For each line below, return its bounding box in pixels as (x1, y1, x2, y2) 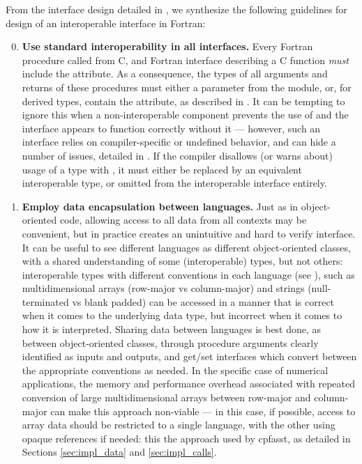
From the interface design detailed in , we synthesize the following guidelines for (6, 2, 347, 16)
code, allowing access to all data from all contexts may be (59, 212, 307, 227)
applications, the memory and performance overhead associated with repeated (22, 376, 355, 391)
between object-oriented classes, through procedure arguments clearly (22, 335, 319, 350)
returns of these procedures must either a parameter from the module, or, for (22, 79, 352, 94)
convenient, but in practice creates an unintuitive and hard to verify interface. (22, 226, 356, 240)
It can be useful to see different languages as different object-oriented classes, (22, 240, 351, 254)
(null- (308, 281, 331, 295)
